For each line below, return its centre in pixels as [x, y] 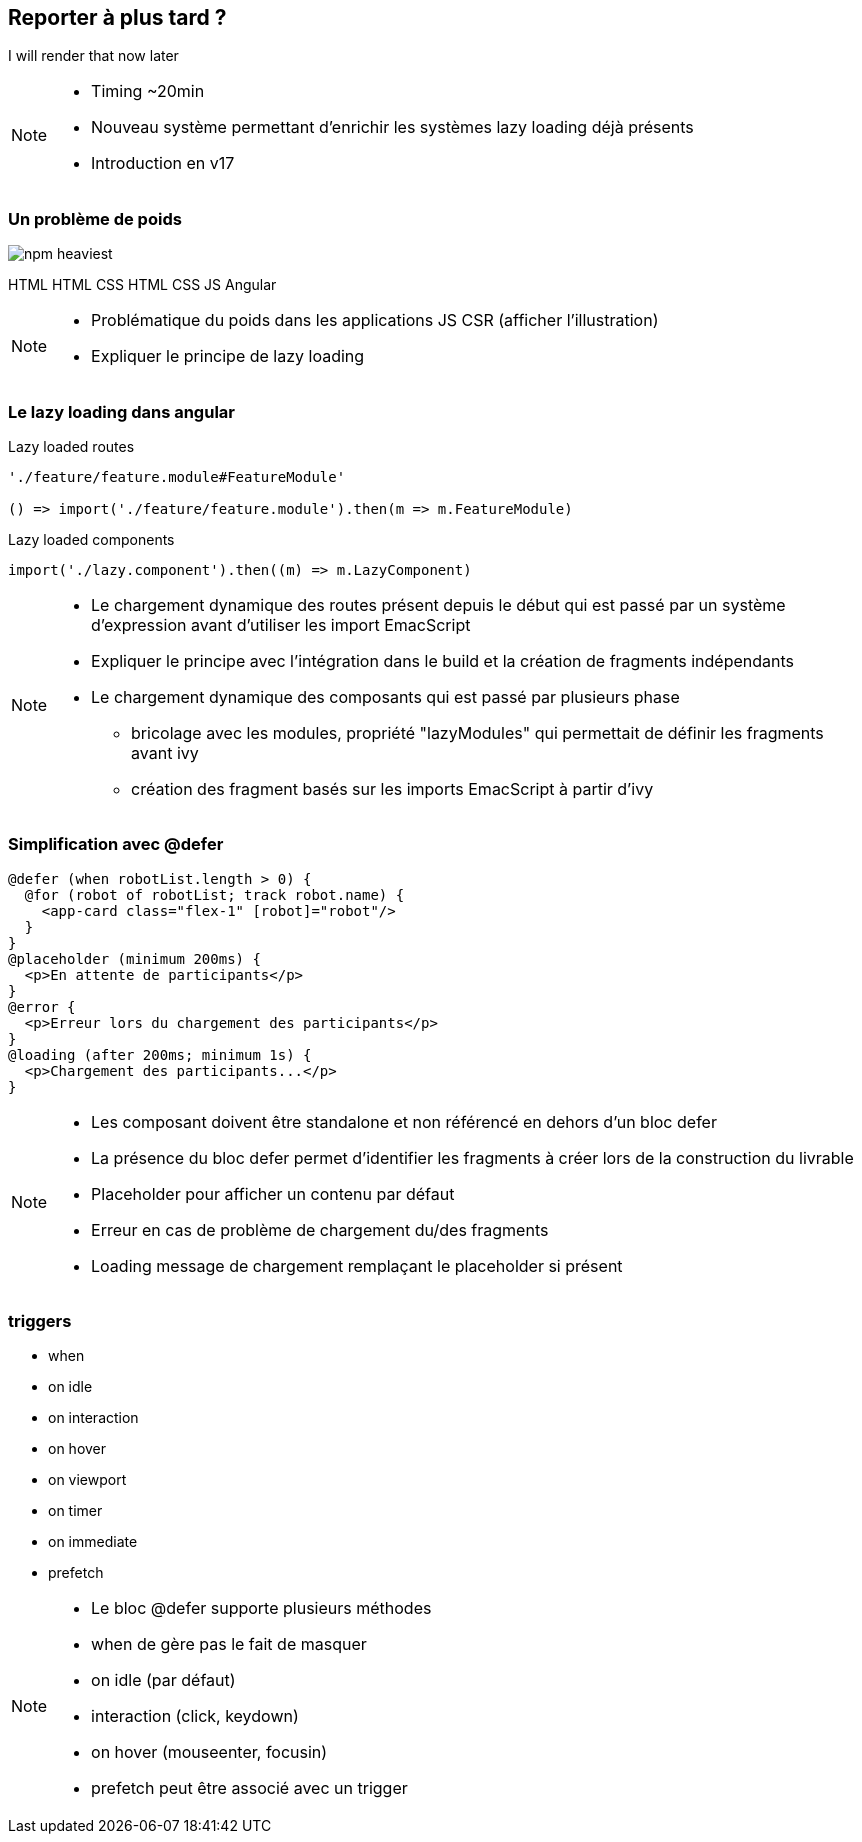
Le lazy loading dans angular [121, 411]
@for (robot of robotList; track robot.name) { [214, 894]
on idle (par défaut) [163, 1680]
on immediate [93, 1542]
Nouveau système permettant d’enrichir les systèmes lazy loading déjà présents [392, 127]
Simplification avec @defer [116, 844]
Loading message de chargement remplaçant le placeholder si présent [357, 1265]
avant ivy [165, 752]
